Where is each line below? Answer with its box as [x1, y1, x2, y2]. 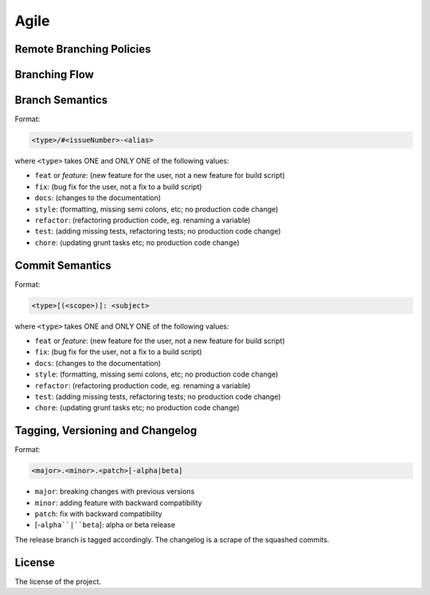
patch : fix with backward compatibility [34, 509, 162, 518]
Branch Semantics [14, 93, 108, 107]
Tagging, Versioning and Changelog [14, 424, 197, 438]
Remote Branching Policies [14, 42, 151, 56]
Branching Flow [14, 68, 95, 81]
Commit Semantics [14, 258, 111, 272]
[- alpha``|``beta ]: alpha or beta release [34, 520, 175, 530]
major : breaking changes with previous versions [34, 487, 195, 496]
